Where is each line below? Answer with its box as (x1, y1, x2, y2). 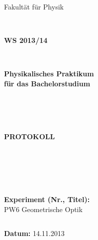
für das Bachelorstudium (4, 78, 91, 88)
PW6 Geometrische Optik (4, 204, 83, 214)
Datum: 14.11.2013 (4, 228, 65, 238)
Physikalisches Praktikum (4, 68, 94, 79)
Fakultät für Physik (4, 1, 64, 11)
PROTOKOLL (4, 131, 55, 142)
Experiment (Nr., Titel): (4, 194, 90, 205)
